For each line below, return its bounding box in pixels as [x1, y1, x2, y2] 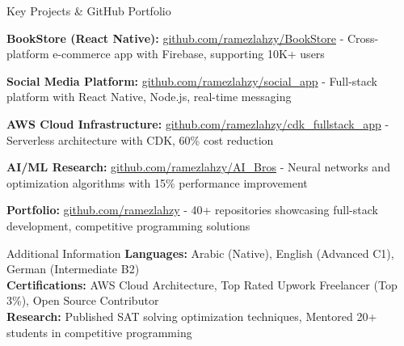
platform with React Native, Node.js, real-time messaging [6, 88, 292, 105]
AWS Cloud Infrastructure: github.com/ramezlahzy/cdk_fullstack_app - [6, 115, 389, 132]
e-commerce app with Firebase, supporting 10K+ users [53, 45, 325, 62]
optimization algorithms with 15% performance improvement [6, 174, 308, 191]
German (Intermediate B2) [6, 260, 140, 277]
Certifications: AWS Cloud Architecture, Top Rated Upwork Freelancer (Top [6, 276, 398, 293]
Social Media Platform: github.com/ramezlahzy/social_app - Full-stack [6, 72, 377, 89]
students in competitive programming [6, 323, 192, 340]
